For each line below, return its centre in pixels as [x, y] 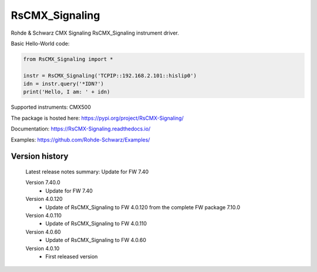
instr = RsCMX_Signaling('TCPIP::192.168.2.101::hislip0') [110, 75]
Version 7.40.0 [43, 183]
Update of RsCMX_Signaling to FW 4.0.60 [96, 240]
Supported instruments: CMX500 [51, 107]
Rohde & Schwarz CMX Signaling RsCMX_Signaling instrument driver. [95, 33]
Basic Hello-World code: [40, 43]
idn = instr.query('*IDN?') [63, 84]
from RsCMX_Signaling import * [68, 59]
